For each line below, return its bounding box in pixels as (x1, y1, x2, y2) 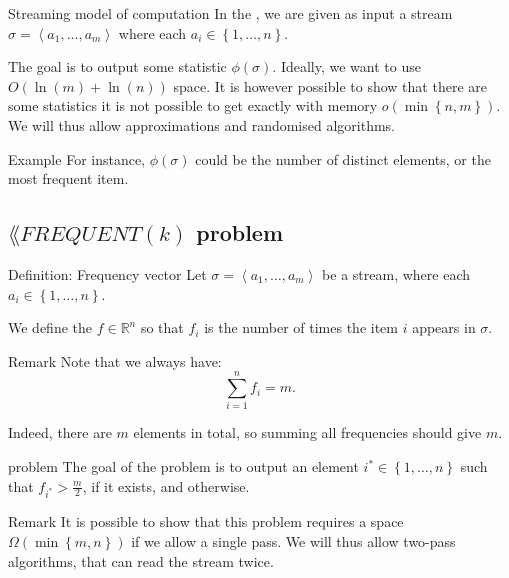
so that (140, 317, 184, 338)
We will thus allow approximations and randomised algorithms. (8, 114, 396, 135)
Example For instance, (8, 148, 146, 169)
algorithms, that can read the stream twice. (8, 550, 274, 571)
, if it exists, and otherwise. (82, 475, 250, 496)
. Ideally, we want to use (272, 56, 421, 77)
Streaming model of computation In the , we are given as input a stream (8, 3, 453, 23)
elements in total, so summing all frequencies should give (133, 422, 482, 443)
